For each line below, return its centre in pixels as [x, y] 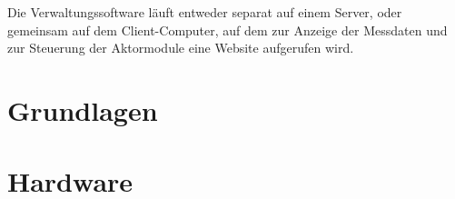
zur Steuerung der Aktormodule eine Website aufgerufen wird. [181, 48]
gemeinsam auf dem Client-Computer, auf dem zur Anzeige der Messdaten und [227, 30]
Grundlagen [83, 109]
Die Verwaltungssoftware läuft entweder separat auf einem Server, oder [205, 12]
